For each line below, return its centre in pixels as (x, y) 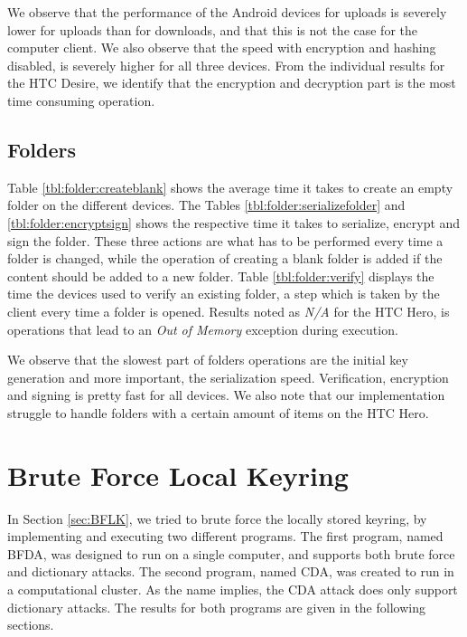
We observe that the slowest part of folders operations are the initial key (208, 360)
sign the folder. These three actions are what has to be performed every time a (225, 240)
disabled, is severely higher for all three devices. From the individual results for (226, 65)
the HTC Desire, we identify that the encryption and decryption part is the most (232, 83)
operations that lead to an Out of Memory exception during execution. (203, 329)
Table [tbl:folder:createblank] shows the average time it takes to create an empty (230, 187)
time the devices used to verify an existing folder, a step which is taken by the (224, 294)
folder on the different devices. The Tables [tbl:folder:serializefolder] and (206, 205)
